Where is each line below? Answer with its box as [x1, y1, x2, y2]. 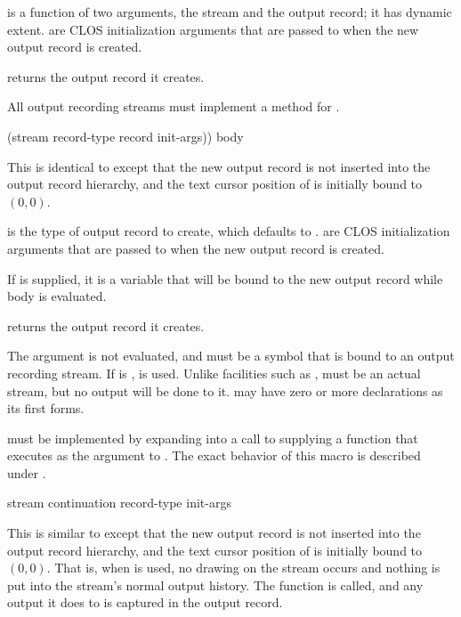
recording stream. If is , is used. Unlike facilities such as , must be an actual [7, 363, 421, 382]
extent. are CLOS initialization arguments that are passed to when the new [7, 20, 419, 38]
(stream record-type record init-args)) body [7, 126, 244, 145]
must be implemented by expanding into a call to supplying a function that [7, 428, 418, 447]
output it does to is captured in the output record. [7, 593, 283, 612]
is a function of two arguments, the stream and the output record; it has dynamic [7, 3, 452, 20]
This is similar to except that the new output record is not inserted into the [7, 524, 421, 542]
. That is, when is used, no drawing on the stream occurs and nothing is [46, 558, 441, 577]
